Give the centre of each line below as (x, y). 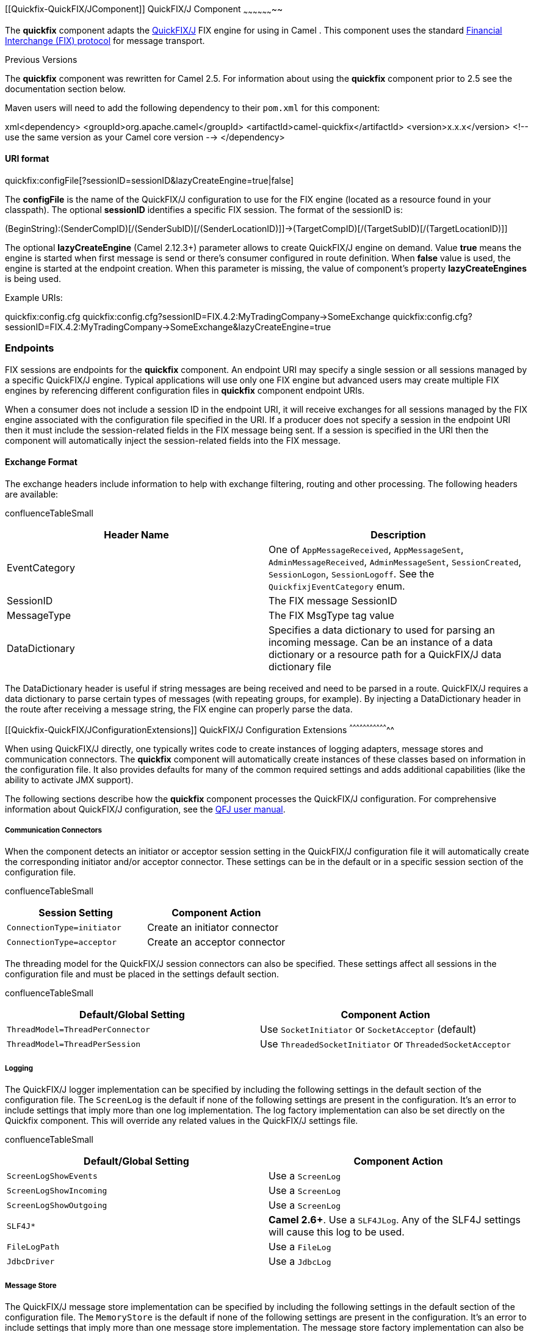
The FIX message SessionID (333, 600)
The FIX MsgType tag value (331, 615)
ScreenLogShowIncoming (57, 1190)
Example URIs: (34, 298)
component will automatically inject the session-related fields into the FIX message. (173, 440)
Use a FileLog (300, 1247)
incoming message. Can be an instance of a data (381, 642)
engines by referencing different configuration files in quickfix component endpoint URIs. (185, 390)
